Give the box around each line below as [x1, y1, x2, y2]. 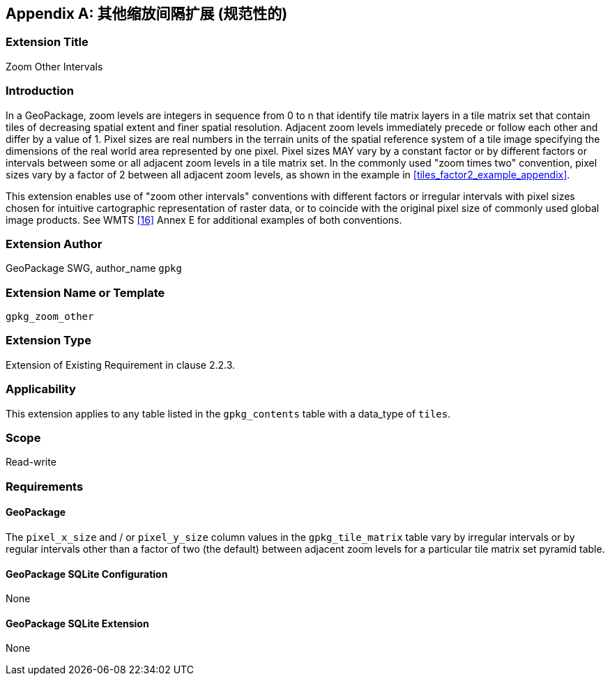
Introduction [6, 84, 74, 98]
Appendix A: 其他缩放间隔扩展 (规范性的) [6, 5, 288, 22]
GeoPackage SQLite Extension [6, 617, 149, 629]
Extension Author [6, 236, 102, 251]
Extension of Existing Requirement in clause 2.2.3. [6, 358, 236, 371]
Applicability [6, 382, 76, 397]
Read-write [6, 456, 56, 468]
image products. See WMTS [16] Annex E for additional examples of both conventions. [6, 213, 402, 226]
